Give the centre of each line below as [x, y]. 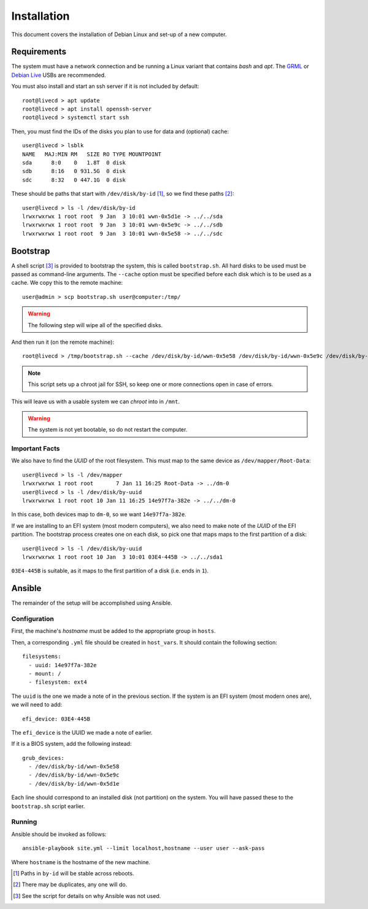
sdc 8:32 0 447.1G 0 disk [74, 180]
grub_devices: [43, 758]
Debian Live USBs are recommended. [59, 75]
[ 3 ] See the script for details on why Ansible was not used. [87, 895]
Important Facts [36, 449]
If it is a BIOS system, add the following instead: [71, 744]
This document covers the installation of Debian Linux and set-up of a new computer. [119, 34]
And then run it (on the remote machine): [63, 342]
